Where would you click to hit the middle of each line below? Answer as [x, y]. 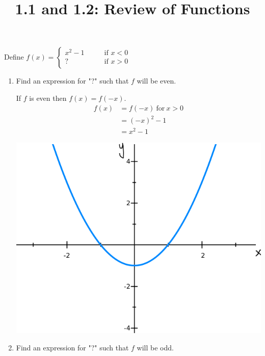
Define [14, 57]
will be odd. [155, 347]
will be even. [156, 81]
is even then [48, 98]
